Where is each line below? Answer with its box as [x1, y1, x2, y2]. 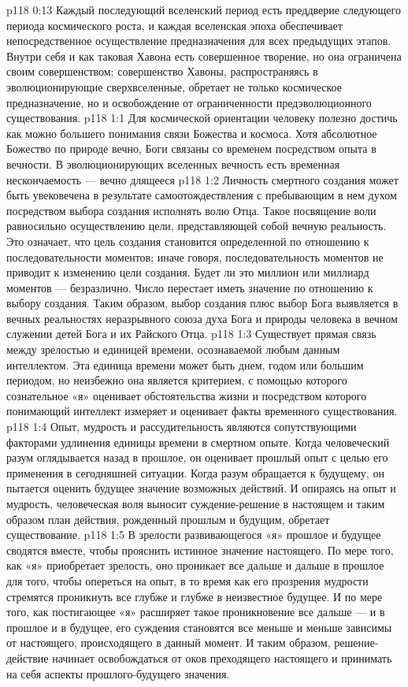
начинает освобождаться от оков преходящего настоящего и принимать [52, 649, 392, 666]
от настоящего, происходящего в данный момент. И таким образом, [6, 634, 331, 651]
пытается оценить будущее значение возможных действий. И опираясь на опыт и [6, 480, 396, 496]
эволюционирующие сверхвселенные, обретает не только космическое [6, 78, 342, 95]
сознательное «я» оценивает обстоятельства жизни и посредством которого [6, 387, 367, 403]
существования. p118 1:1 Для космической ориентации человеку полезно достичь [6, 110, 398, 126]
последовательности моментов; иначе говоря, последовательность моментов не [6, 248, 384, 265]
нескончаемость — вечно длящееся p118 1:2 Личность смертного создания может [6, 171, 399, 188]
